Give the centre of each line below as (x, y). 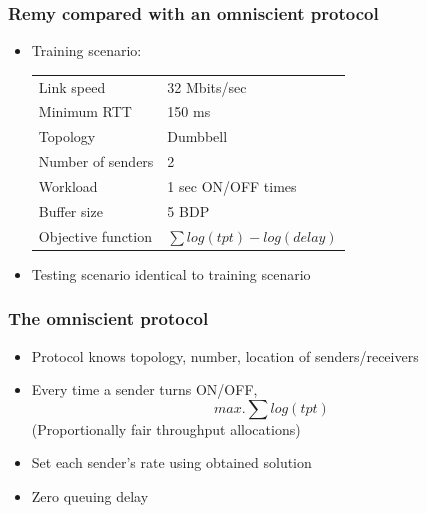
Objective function (95, 235)
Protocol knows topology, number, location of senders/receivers (225, 355)
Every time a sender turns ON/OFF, (144, 389)
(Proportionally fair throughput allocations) (166, 428)
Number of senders (96, 161)
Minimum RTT (85, 111)
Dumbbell (197, 136)
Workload (68, 185)
